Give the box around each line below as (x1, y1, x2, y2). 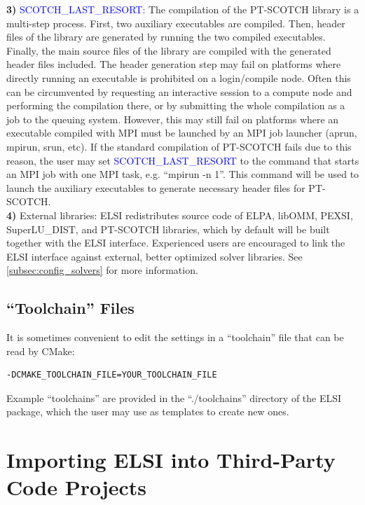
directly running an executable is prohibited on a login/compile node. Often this (6, 70, 351, 85)
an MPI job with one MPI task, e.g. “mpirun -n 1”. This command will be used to (6, 167, 359, 181)
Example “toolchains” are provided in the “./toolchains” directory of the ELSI (6, 390, 342, 405)
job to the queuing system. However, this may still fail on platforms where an (6, 111, 339, 126)
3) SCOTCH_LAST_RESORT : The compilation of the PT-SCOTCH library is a (6, 2, 359, 16)
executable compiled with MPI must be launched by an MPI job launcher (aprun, (6, 125, 357, 140)
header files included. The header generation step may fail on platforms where (6, 57, 341, 71)
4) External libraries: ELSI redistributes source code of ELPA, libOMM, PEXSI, (6, 207, 353, 222)
